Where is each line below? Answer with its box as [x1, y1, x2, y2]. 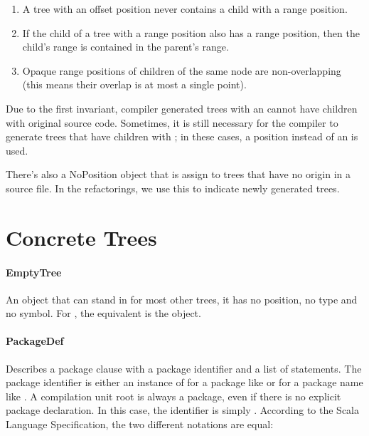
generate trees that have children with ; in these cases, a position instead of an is [6, 129, 358, 144]
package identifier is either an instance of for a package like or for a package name [6, 375, 363, 390]
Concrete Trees [6, 222, 157, 251]
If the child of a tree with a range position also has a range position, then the [22, 25, 360, 40]
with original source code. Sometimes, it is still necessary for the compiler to [6, 115, 338, 130]
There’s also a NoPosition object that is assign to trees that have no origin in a [6, 167, 351, 182]
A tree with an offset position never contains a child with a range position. [22, 1, 348, 16]
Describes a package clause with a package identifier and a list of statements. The [6, 360, 362, 375]
